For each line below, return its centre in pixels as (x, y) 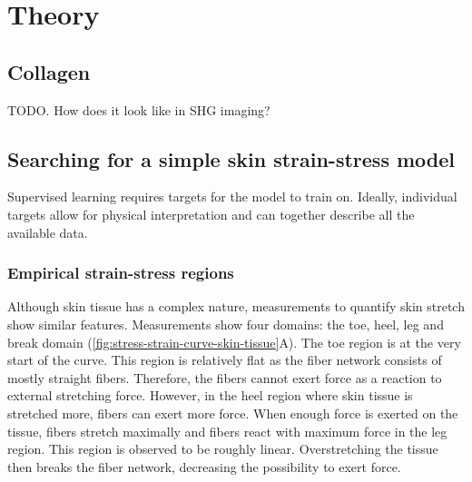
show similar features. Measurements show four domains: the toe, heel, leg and (226, 324)
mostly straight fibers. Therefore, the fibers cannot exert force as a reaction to (225, 377)
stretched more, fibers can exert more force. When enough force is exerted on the (233, 413)
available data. (48, 232)
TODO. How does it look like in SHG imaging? (139, 109)
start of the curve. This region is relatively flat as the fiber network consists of (225, 360)
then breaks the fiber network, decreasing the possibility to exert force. (204, 466)
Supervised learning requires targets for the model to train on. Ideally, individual (232, 197)
